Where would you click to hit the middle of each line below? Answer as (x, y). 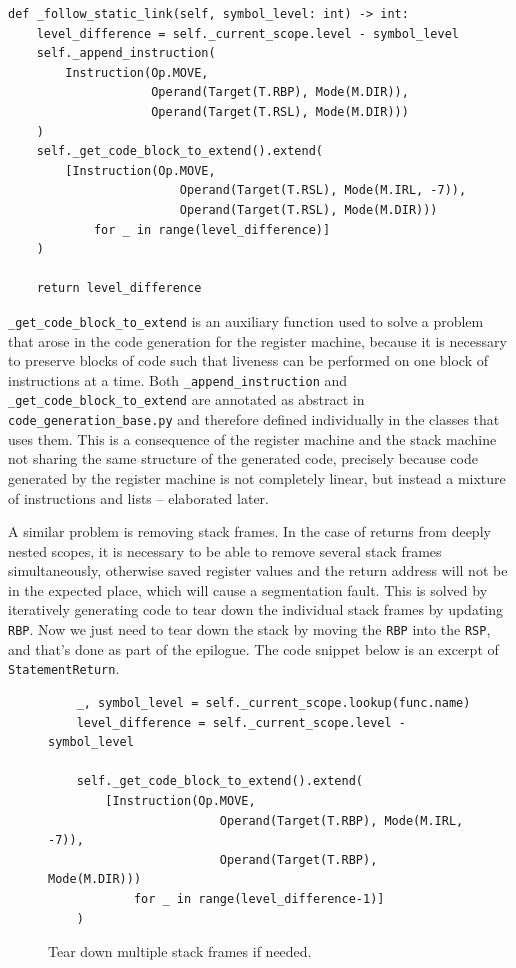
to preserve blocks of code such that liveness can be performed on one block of (248, 360)
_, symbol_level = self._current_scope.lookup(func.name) (273, 702)
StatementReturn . (64, 668)
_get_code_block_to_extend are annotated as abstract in (186, 399)
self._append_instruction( (126, 53)
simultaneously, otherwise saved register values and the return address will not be (258, 570)
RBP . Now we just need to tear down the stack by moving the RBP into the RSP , (249, 629)
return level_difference (119, 288)
